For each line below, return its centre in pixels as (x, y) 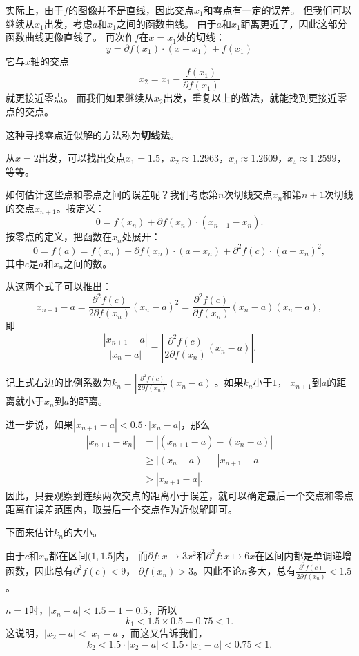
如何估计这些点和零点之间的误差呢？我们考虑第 (112, 194)
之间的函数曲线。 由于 (166, 23)
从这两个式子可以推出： (59, 286)
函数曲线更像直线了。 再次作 (70, 37)
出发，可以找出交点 (82, 158)
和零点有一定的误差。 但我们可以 (278, 10)
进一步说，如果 (39, 424)
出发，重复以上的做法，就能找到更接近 (250, 98)
